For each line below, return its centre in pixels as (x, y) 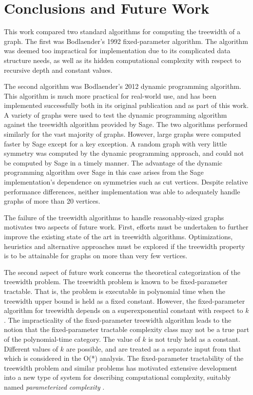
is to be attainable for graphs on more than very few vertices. (96, 256)
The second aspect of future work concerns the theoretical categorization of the (122, 272)
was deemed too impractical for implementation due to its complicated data (117, 51)
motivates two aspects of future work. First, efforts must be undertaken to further (126, 227)
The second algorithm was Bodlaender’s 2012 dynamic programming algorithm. (123, 86)
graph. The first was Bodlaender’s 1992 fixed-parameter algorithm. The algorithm (126, 41)
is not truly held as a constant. (194, 339)
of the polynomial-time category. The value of (72, 339)
